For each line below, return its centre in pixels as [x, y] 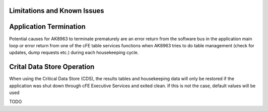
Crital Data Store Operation [52, 67]
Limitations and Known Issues [57, 11]
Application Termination [47, 27]
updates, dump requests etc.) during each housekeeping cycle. [74, 53]
